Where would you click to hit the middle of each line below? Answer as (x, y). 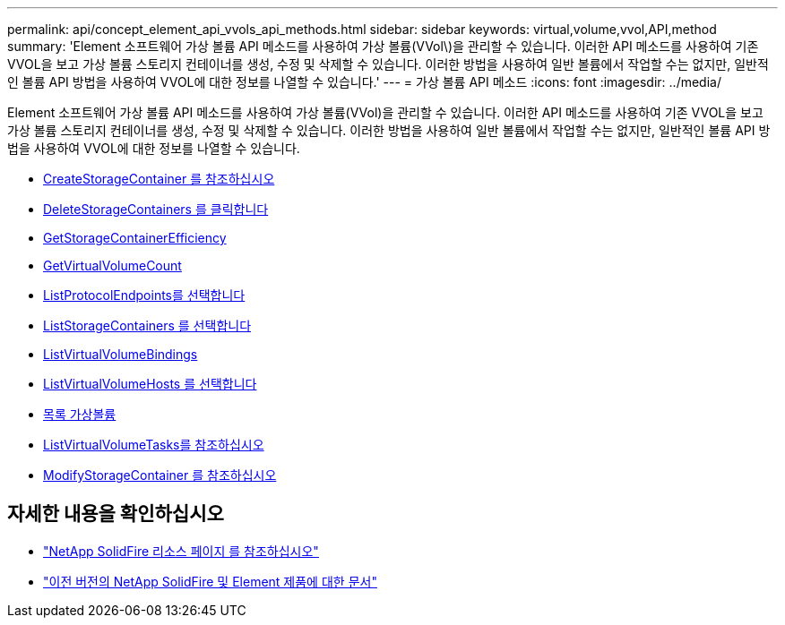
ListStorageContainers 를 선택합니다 (147, 325)
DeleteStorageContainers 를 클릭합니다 (156, 209)
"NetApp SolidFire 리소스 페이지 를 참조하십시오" (181, 551)
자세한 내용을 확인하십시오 (116, 514)
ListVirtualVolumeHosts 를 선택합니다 (150, 384)
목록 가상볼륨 (80, 414)
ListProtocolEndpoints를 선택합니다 (144, 295)
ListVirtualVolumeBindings (121, 354)
